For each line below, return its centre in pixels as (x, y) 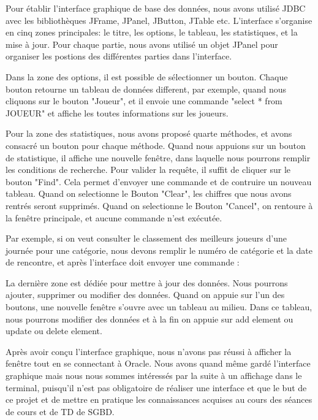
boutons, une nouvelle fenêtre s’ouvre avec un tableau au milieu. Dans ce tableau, (159, 307)
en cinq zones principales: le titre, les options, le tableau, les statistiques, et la (152, 32)
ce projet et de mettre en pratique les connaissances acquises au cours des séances (159, 399)
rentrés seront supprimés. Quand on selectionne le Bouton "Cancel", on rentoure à (159, 205)
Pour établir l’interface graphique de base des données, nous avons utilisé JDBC (156, 8)
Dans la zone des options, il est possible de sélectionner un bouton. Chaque (147, 76)
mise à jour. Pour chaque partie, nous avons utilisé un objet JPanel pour (142, 44)
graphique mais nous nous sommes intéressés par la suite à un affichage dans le (154, 376)
